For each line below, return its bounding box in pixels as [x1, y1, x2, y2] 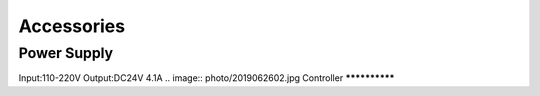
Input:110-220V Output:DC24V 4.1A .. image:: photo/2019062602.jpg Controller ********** [18, 72, 395, 84]
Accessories [18, 15, 125, 37]
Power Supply [18, 44, 114, 62]
